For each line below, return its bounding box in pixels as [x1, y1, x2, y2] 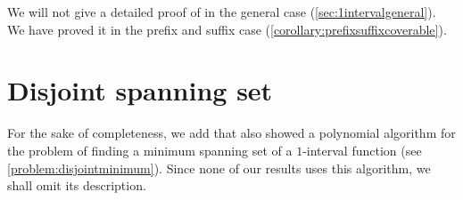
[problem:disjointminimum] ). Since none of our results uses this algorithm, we [7, 158, 431, 177]
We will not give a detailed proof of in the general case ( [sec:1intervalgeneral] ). [7, 3, 436, 20]
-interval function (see [302, 140, 422, 159]
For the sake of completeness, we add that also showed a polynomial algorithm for [7, 124, 456, 142]
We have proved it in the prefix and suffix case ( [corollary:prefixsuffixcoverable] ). [7, 20, 447, 38]
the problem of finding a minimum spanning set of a [7, 140, 293, 159]
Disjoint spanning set [7, 72, 273, 108]
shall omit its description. [7, 176, 146, 195]
